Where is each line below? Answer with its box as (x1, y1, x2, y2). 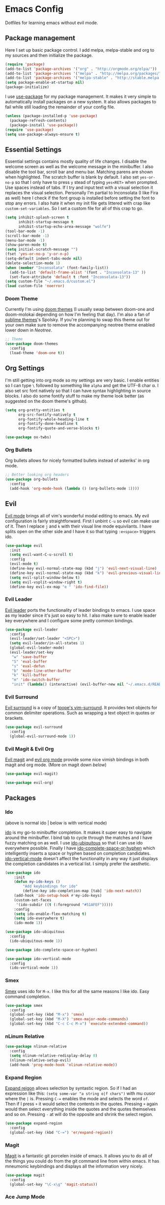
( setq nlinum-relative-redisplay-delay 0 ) (9, 1054, 98, 1058)
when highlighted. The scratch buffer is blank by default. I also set (5, 174, 139, 180)
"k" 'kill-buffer (11, 673, 48, 678)
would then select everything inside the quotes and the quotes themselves (5, 1106, 156, 1112)
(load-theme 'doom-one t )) (9, 351, 65, 356)
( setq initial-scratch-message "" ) (5, 247, 78, 252)
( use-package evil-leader (5, 627, 58, 632)
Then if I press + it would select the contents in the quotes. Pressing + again (5, 1101, 158, 1107)
